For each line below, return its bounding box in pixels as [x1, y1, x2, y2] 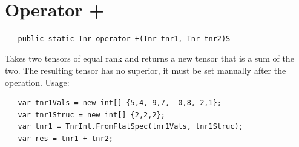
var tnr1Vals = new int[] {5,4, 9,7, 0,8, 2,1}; [18, 99, 222, 108]
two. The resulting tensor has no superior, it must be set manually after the [5, 64, 286, 76]
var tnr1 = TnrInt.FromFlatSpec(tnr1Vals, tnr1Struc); [18, 122, 243, 131]
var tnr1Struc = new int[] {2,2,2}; [18, 110, 165, 119]
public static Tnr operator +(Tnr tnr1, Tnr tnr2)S [18, 34, 231, 43]
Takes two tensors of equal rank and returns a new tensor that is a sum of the [5, 52, 294, 65]
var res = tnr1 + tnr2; [18, 134, 113, 143]
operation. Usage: [5, 76, 70, 88]
